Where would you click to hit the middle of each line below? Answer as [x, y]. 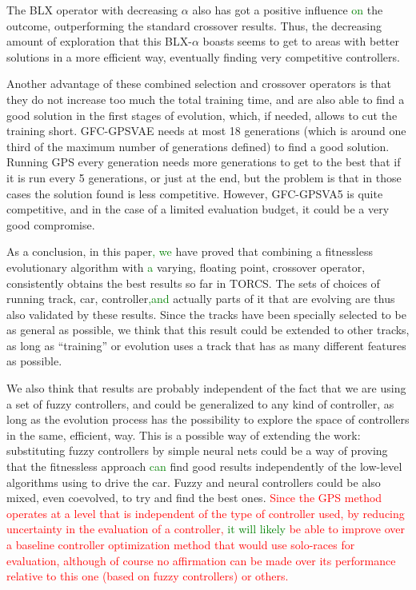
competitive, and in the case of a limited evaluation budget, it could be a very [198, 209]
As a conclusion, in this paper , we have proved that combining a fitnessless [190, 251]
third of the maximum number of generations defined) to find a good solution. [198, 146]
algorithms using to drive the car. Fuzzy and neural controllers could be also [194, 482]
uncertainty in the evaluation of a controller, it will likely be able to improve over [206, 529]
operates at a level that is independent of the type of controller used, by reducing [206, 513]
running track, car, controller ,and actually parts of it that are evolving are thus [201, 299]
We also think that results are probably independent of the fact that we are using [206, 388]
